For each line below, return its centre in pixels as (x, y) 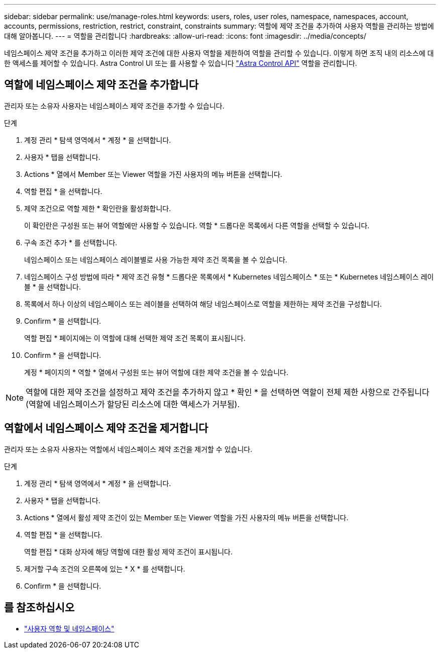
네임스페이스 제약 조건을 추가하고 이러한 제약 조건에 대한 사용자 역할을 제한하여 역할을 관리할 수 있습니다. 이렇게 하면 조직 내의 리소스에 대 (219, 53)
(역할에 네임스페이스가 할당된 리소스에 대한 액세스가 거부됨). (133, 404)
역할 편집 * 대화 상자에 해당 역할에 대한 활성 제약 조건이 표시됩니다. (128, 551)
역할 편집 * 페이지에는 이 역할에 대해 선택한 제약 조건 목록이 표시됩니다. (135, 338)
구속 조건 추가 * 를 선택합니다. (71, 242)
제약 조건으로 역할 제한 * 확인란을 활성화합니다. (98, 208)
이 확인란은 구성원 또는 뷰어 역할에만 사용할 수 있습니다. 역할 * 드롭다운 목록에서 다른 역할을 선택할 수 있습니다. (197, 225)
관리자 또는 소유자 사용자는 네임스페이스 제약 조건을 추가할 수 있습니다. (114, 106)
